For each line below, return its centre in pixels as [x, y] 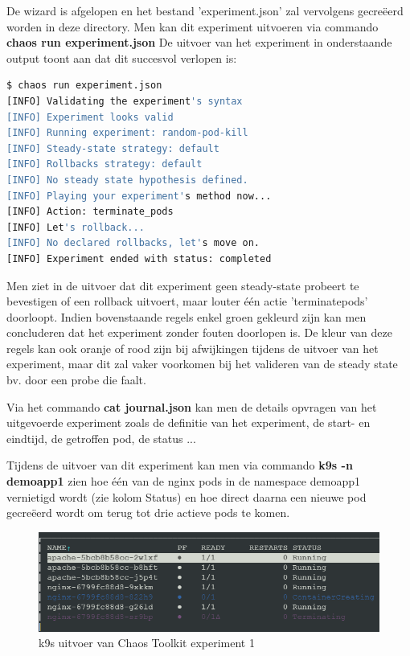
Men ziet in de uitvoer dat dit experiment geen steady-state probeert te [183, 285]
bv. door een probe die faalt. [76, 380]
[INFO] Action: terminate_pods [90, 212]
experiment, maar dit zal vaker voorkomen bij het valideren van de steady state [202, 364]
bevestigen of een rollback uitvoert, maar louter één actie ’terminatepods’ [187, 301]
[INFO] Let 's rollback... [76, 227]
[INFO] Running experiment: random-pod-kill [127, 133]
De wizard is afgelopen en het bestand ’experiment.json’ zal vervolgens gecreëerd [205, 10]
